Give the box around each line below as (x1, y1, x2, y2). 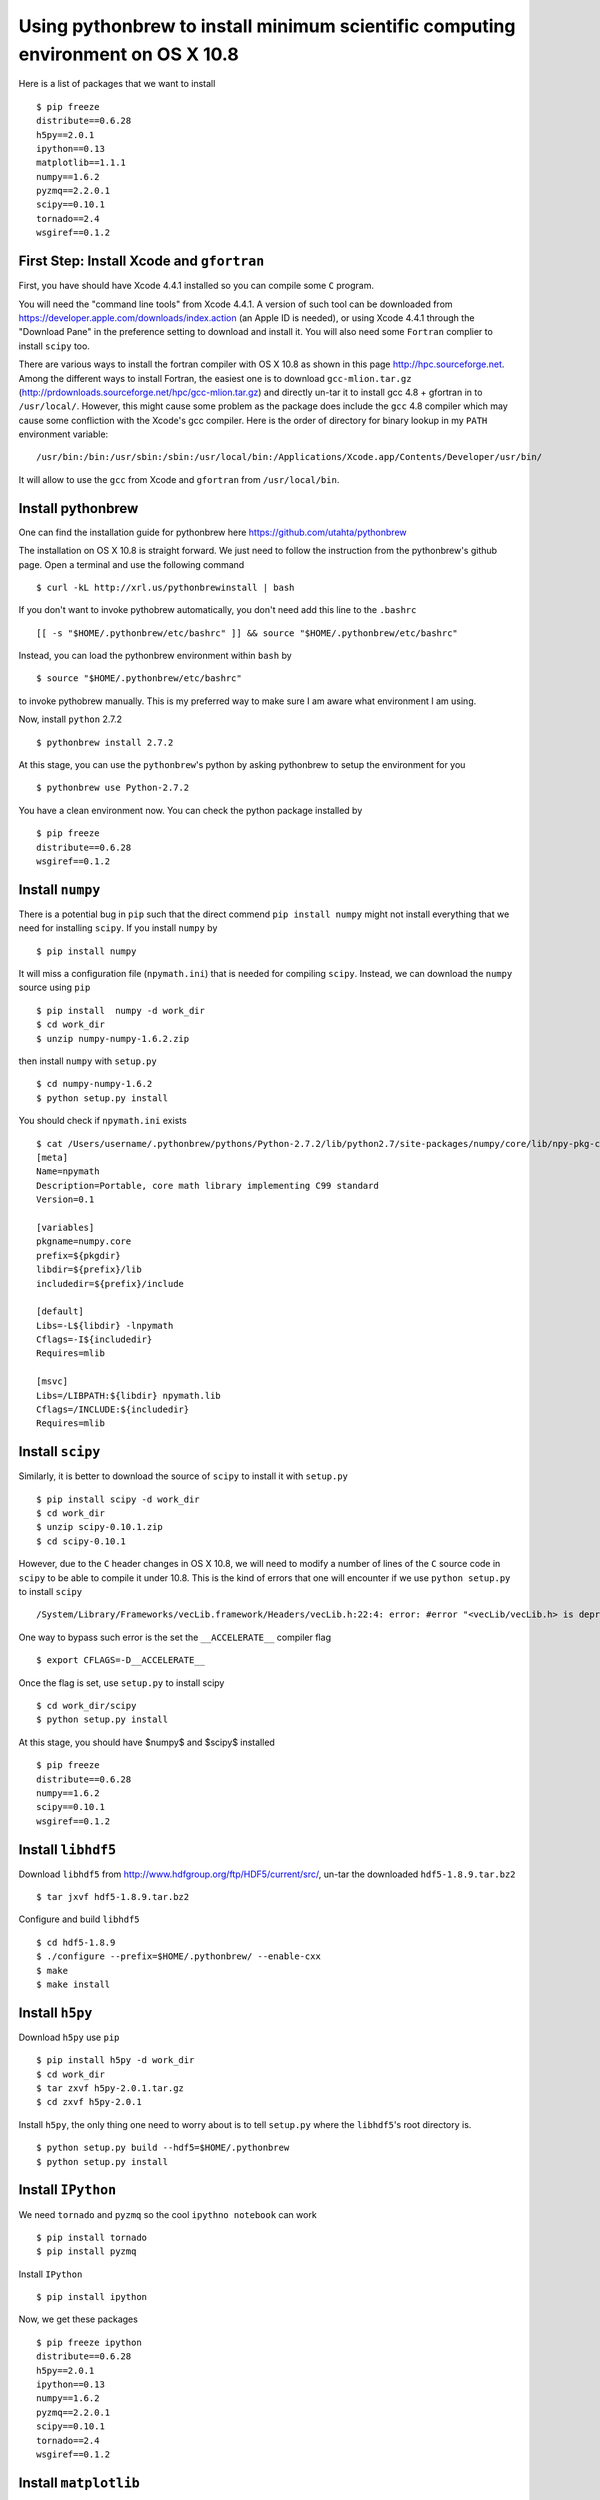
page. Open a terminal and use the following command (18, 558, 245, 570)
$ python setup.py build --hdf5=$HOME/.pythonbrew (36, 2142, 290, 2154)
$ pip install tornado (36, 2231, 148, 2243)
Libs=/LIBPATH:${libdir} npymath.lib (36, 1390, 222, 1401)
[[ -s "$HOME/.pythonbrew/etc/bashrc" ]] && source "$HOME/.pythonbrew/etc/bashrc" (36, 627, 459, 639)
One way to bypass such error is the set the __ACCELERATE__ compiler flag (18, 1631, 332, 1643)
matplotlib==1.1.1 (36, 157, 127, 169)
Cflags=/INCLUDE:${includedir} (36, 1404, 190, 1415)
